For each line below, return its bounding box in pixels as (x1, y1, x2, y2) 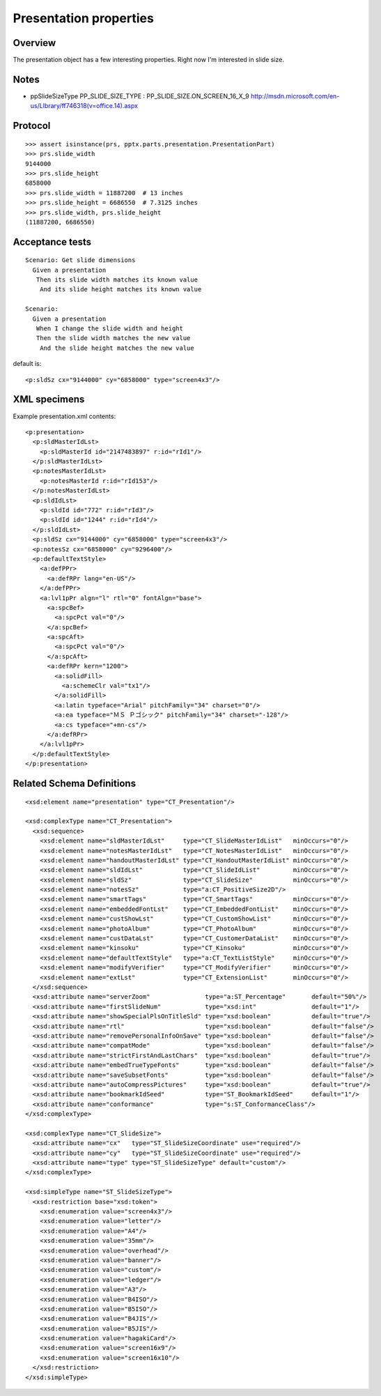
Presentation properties (13, 10, 155, 26)
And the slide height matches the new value (39, 344, 194, 352)
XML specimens (13, 394, 85, 406)
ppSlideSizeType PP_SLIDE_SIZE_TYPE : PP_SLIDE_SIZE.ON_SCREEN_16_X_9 (30, 91, 250, 100)
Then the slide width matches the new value (36, 335, 191, 342)
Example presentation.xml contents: (13, 412, 116, 420)
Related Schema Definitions (13, 777, 136, 789)
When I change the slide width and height (36, 325, 184, 332)
